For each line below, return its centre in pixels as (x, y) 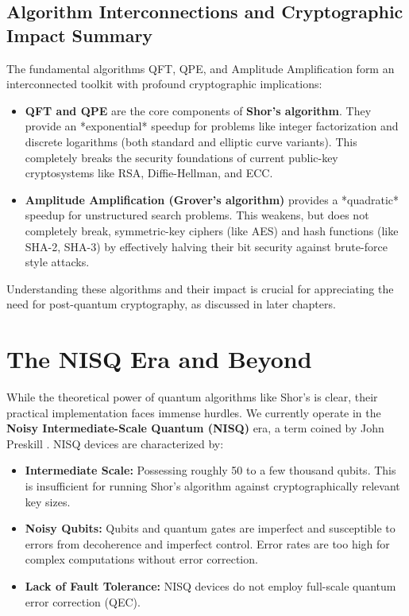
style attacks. (57, 262)
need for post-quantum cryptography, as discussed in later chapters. (171, 304)
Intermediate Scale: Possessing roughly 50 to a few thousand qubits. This (210, 470)
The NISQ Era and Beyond (159, 359)
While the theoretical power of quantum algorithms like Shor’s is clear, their (192, 397)
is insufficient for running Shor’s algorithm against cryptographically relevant (212, 486)
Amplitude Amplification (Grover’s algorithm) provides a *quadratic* (212, 199)
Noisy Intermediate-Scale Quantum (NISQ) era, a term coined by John (195, 428)
